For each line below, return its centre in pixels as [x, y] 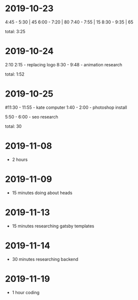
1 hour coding [26, 292]
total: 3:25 [15, 31]
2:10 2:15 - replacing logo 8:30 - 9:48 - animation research [64, 64]
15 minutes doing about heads [42, 193]
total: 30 [13, 126]
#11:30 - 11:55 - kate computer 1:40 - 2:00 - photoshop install [66, 107]
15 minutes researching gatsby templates [53, 226]
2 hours [20, 160]
